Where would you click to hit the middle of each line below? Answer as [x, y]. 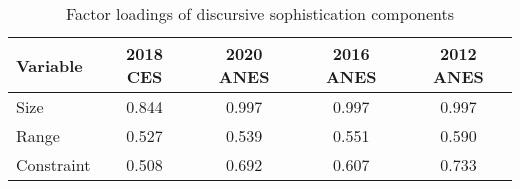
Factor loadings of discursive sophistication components [260, 13]
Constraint [53, 164]
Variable [49, 65]
